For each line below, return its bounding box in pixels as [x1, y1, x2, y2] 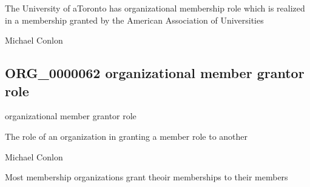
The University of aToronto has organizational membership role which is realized [5, 2, 305, 14]
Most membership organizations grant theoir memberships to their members [5, 171, 288, 183]
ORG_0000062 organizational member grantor [5, 64, 305, 82]
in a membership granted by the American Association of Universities [5, 13, 264, 26]
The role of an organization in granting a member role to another [5, 130, 248, 142]
